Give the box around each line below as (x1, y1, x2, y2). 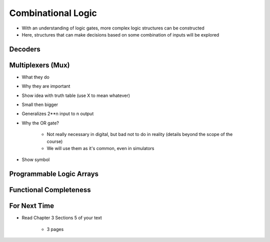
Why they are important (21, 83, 70, 89)
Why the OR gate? (21, 120, 59, 126)
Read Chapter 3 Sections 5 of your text (21, 215, 102, 221)
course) (46, 138, 63, 144)
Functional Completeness (9, 185, 91, 194)
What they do (21, 74, 49, 80)
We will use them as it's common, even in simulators (46, 145, 154, 151)
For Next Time (9, 201, 54, 210)
